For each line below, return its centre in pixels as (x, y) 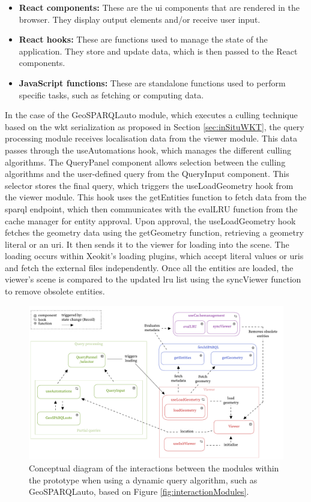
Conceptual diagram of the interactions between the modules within (154, 468)
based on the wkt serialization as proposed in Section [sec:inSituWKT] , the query (155, 126)
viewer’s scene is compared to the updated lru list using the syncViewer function (153, 279)
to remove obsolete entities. (55, 291)
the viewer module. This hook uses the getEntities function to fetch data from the (156, 197)
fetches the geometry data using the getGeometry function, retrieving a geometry (154, 232)
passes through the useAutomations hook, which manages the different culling (148, 150)
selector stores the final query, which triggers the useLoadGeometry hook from (149, 185)
